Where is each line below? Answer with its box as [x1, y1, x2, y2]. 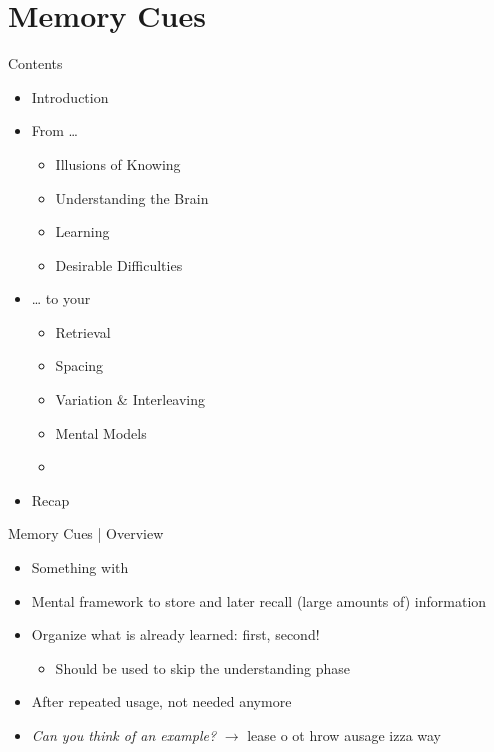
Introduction [31, 86, 109, 107]
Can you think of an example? [31, 725, 217, 745]
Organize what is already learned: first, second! [31, 624, 320, 645]
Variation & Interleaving [55, 389, 206, 410]
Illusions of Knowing [55, 153, 181, 174]
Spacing [55, 355, 104, 376]
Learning [55, 221, 110, 242]
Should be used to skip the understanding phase [55, 657, 350, 678]
